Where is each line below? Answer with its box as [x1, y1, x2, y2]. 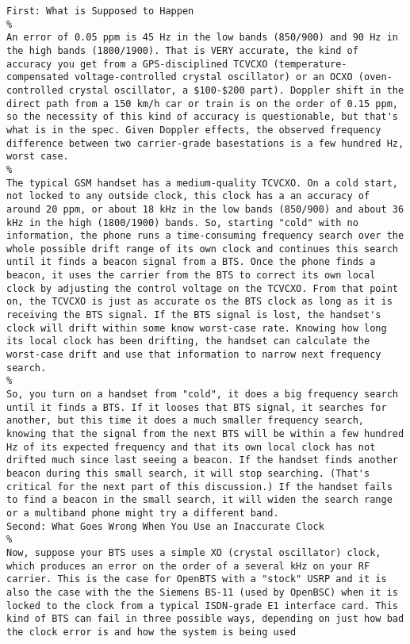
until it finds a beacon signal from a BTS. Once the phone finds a [6, 256, 376, 268]
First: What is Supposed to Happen [6, 6, 194, 17]
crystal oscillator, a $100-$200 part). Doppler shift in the [68, 84, 404, 96]
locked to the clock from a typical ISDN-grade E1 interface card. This [6, 600, 398, 611]
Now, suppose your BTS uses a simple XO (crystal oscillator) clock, [6, 546, 381, 558]
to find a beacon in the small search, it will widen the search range [6, 494, 393, 506]
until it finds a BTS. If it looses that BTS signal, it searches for [6, 401, 387, 413]
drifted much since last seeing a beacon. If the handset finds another [6, 454, 398, 466]
